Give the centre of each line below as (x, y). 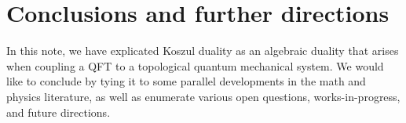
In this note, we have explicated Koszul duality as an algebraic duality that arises (203, 51)
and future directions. (59, 112)
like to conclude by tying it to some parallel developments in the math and (186, 81)
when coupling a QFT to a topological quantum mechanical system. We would (195, 65)
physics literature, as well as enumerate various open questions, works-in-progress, (203, 96)
